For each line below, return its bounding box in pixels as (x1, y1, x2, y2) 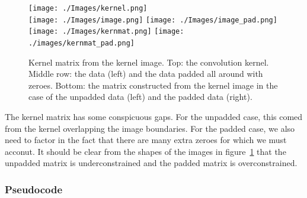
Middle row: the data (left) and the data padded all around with (28, 67, 263, 80)
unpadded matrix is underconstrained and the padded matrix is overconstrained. (5, 157, 298, 169)
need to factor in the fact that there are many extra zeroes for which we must (5, 134, 287, 146)
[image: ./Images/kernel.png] (28, 4, 148, 12)
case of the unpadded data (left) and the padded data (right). (28, 90, 252, 103)
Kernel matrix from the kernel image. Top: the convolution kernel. (28, 56, 269, 68)
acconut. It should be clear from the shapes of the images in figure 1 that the (5, 145, 286, 157)
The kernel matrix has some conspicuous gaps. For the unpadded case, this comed (5, 111, 303, 122)
